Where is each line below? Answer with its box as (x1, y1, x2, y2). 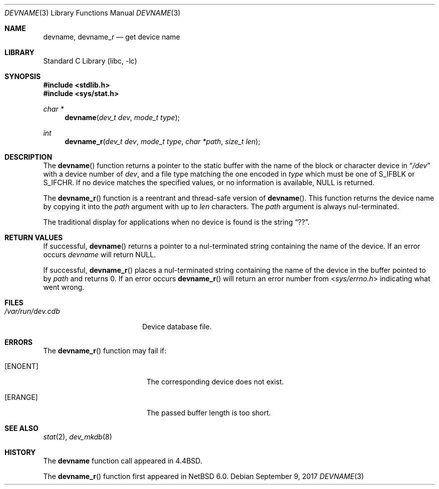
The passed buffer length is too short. (146, 408, 271, 417)
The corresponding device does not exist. (146, 377, 284, 386)
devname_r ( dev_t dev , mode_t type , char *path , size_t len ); (65, 137, 260, 146)
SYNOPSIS (5, 72, 41, 81)
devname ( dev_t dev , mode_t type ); (65, 113, 180, 122)
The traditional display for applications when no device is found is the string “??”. (43, 218, 310, 226)
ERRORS (5, 338, 33, 346)
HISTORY (5, 448, 36, 456)
